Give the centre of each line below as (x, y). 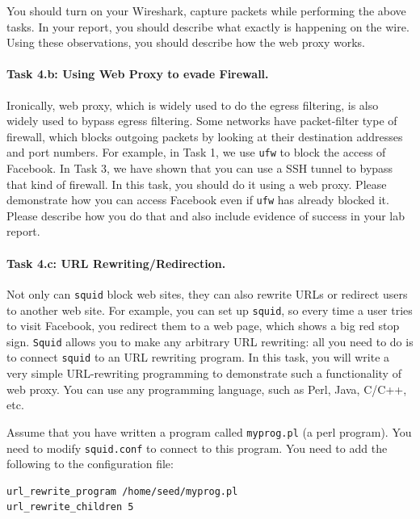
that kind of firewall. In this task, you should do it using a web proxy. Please (197, 184)
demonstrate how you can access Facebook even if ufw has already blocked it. (198, 200)
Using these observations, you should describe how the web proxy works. (186, 42)
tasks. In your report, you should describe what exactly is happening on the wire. (208, 26)
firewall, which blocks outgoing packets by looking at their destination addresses (205, 136)
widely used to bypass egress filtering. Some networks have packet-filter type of (202, 121)
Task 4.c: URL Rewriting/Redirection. (116, 263)
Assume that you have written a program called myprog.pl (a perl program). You (209, 431)
